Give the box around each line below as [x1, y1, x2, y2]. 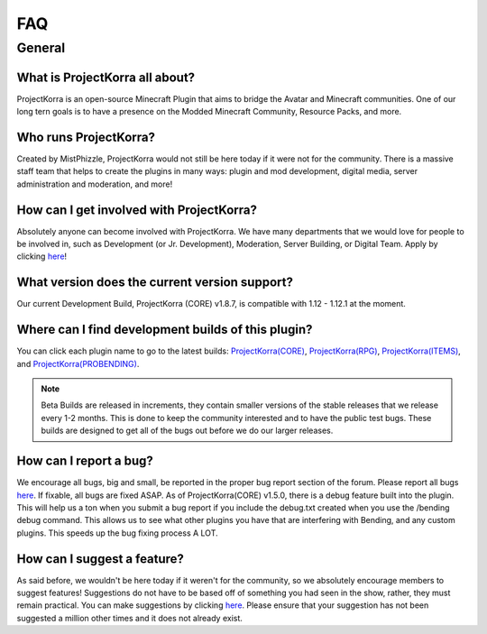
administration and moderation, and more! [16, 179, 173, 189]
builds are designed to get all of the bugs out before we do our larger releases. [41, 425, 334, 436]
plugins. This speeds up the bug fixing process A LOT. [16, 528, 218, 538]
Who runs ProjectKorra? [16, 129, 156, 144]
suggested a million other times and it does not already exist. [16, 612, 243, 623]
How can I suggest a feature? [16, 551, 185, 566]
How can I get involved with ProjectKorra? [16, 202, 257, 217]
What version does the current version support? [16, 275, 293, 290]
